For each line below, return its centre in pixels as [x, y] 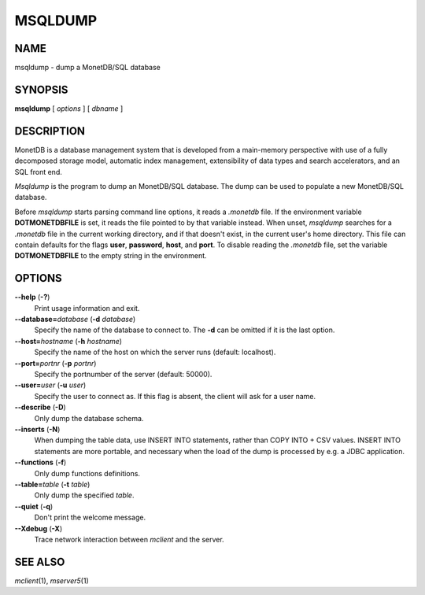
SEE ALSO [40, 562]
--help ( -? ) [32, 297]
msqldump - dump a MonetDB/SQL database [88, 68]
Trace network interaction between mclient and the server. [129, 539]
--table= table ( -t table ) [52, 484]
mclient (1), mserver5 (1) [52, 580]
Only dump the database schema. [89, 418]
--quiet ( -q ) [34, 506]
